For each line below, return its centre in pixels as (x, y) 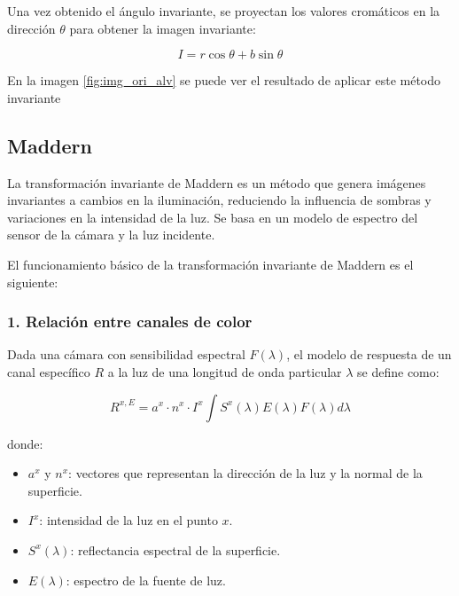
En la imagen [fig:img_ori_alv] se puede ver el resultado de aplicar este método (224, 80)
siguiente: (33, 282)
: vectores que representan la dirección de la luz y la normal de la (245, 473)
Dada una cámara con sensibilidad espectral (126, 354)
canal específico (49, 371)
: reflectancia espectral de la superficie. (175, 549)
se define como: (398, 371)
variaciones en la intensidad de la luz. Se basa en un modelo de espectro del (213, 217)
